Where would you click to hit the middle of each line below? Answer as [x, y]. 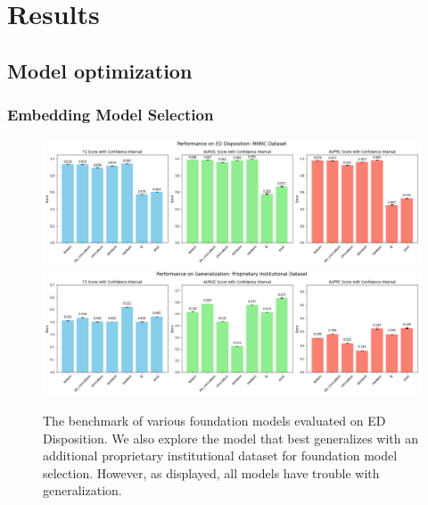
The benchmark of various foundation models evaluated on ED [214, 420]
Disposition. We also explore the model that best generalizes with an [231, 438]
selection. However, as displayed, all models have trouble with [211, 472]
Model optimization [100, 70]
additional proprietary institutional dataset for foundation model [220, 455]
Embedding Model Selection [111, 115]
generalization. [82, 490]
